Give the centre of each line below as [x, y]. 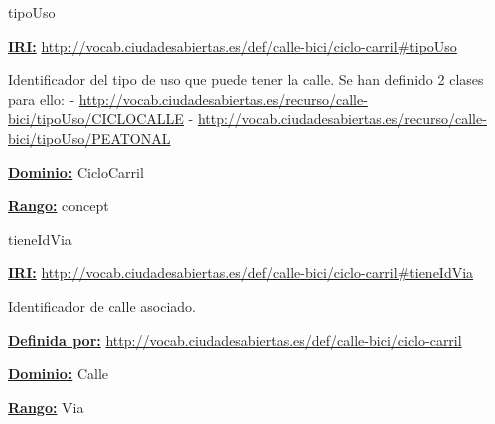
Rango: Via [46, 406]
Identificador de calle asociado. [102, 305]
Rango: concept [58, 205]
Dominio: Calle [58, 373]
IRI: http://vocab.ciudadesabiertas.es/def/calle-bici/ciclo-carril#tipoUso [232, 45]
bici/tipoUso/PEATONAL [89, 137]
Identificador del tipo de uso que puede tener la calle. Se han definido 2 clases [246, 79]
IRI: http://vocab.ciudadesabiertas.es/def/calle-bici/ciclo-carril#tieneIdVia [241, 272]
